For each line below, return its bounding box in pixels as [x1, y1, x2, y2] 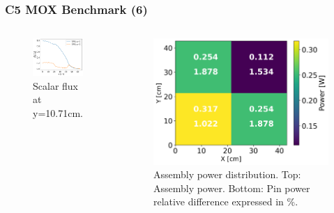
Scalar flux [33, 78, 79, 93]
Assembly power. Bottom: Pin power [153, 180, 310, 195]
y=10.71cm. [33, 105, 83, 120]
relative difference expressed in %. [153, 194, 298, 209]
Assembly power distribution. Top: [153, 167, 301, 182]
